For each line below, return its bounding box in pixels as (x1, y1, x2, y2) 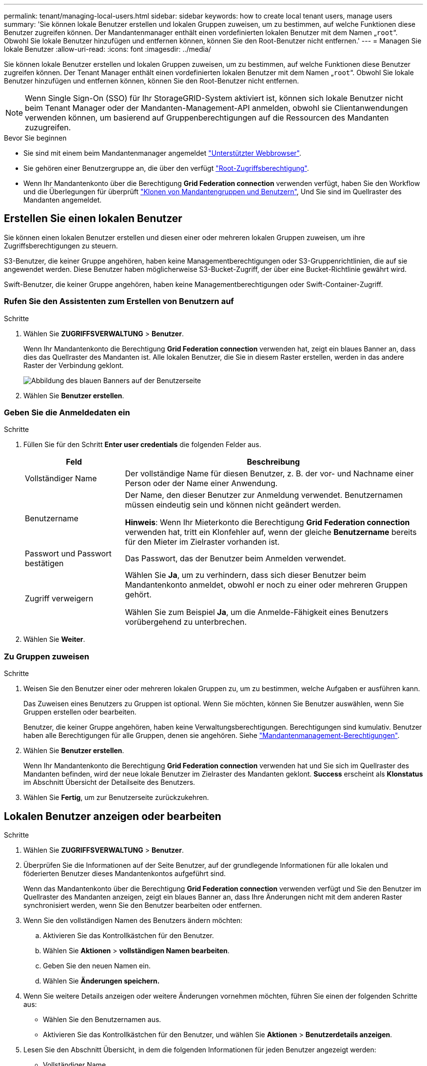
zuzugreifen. (25, 123, 71, 132)
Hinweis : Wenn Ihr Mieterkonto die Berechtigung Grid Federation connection (125, 517, 410, 528)
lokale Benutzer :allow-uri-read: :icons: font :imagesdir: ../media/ (4, 45, 211, 53)
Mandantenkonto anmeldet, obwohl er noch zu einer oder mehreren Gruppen (125, 580, 408, 590)
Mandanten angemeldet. (23, 196, 102, 204)
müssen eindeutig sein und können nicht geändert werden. (125, 500, 341, 510)
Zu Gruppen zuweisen (4, 651, 89, 661)
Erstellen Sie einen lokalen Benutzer (4, 212, 182, 225)
